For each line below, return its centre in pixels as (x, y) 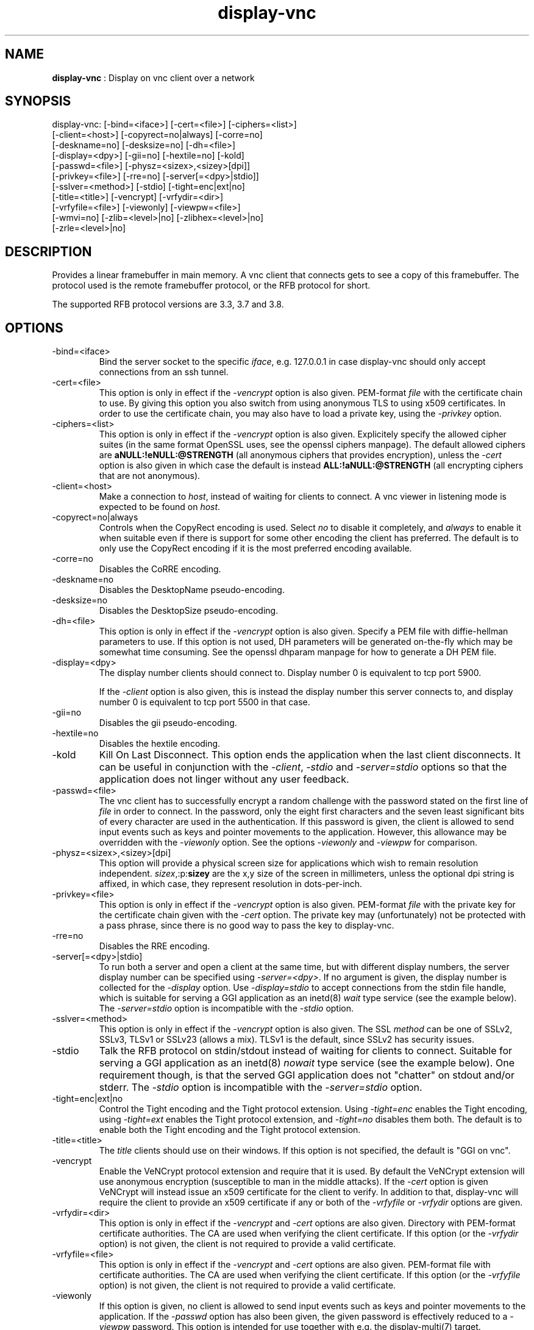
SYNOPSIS (38, 101)
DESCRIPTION (48, 251)
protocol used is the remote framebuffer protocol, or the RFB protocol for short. (211, 286)
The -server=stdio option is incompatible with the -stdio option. (226, 1008)
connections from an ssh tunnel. (164, 372)
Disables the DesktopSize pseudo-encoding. (189, 611)
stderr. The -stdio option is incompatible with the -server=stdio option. (261, 1087)
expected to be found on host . (160, 507)
